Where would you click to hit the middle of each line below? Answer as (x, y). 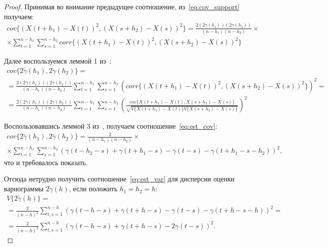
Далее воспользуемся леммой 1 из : (58, 61)
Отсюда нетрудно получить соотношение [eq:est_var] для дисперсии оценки (119, 179)
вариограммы (24, 189)
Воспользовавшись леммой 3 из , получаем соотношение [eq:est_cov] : (111, 126)
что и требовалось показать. (46, 162)
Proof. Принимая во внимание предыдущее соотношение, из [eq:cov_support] (122, 6)
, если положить (93, 189)
